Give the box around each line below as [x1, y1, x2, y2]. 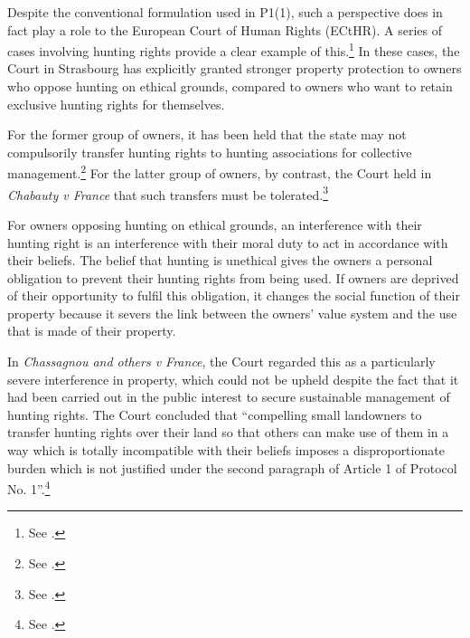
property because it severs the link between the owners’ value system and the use [7, 303, 457, 322]
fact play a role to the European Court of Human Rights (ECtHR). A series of [7, 20, 443, 39]
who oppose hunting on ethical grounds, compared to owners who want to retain [7, 77, 453, 96]
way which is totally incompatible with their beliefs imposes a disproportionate [7, 441, 445, 460]
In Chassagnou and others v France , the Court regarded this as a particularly [7, 352, 436, 371]
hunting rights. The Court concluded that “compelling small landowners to [7, 405, 422, 424]
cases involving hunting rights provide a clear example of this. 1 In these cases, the [7, 39, 460, 60]
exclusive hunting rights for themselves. [7, 94, 225, 113]
